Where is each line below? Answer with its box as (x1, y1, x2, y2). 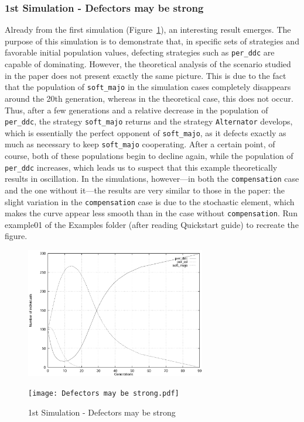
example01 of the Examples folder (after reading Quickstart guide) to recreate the (5, 218, 299, 230)
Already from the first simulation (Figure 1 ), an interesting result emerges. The (5, 23, 291, 36)
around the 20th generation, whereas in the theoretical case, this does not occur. (5, 92, 293, 104)
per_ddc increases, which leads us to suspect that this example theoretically (5, 161, 278, 173)
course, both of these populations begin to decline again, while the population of (5, 150, 293, 162)
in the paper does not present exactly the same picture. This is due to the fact (5, 69, 286, 81)
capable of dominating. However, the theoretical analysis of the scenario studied (5, 58, 291, 70)
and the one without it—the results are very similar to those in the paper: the (5, 184, 285, 196)
